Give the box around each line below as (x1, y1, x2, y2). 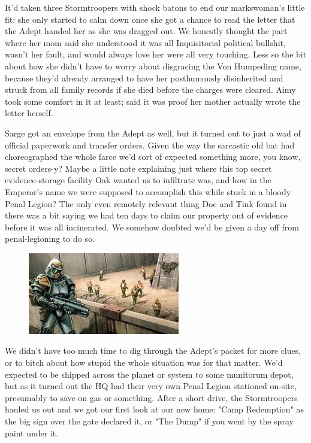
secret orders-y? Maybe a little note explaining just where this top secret (5, 162, 272, 174)
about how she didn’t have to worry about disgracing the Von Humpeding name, (5, 59, 301, 72)
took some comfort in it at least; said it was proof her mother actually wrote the (5, 95, 301, 107)
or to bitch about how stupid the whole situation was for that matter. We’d (5, 356, 283, 369)
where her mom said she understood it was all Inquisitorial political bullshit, (5, 36, 286, 48)
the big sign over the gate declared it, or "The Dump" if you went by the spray (5, 415, 294, 427)
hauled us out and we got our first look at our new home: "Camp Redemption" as (5, 403, 304, 415)
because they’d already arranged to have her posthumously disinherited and (5, 71, 283, 84)
